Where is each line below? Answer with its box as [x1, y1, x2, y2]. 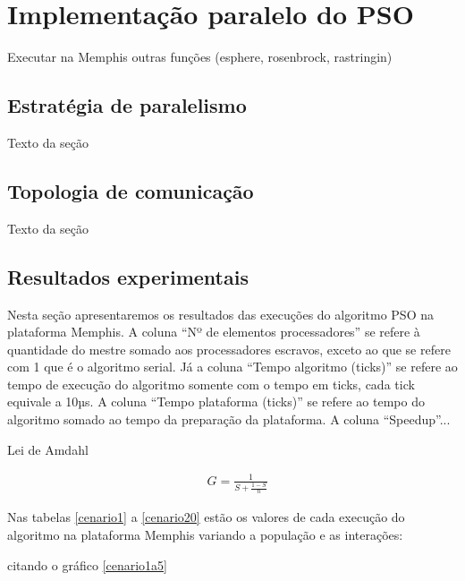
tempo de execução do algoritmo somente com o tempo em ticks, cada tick [7, 374, 415, 393]
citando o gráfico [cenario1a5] [7, 555, 167, 574]
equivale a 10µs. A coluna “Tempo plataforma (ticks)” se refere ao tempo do [7, 392, 425, 411]
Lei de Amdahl [7, 440, 89, 458]
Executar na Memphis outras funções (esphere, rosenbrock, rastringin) [7, 47, 393, 66]
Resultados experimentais [7, 262, 249, 290]
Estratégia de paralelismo [7, 91, 247, 119]
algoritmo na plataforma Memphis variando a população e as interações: [7, 525, 403, 543]
